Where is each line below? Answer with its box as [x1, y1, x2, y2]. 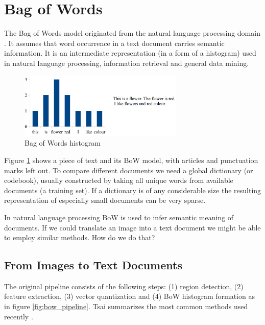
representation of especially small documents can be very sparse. [4, 195, 206, 205]
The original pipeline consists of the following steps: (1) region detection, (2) [4, 281, 244, 291]
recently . [4, 311, 33, 321]
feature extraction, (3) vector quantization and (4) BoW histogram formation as [4, 291, 255, 301]
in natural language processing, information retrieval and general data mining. [4, 57, 249, 68]
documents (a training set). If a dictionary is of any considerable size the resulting [4, 184, 261, 195]
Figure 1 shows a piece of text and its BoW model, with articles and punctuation [4, 154, 258, 165]
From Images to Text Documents [4, 257, 182, 273]
